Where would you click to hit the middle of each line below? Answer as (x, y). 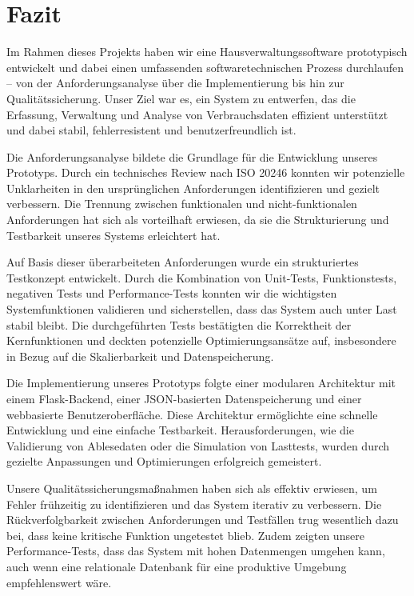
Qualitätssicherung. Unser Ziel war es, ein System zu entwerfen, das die (181, 98)
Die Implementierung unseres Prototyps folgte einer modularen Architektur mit (201, 383)
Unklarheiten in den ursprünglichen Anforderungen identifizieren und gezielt (193, 188)
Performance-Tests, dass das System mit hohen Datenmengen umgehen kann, (196, 551)
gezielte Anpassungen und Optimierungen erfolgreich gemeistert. (164, 461)
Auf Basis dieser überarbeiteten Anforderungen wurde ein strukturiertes (183, 262)
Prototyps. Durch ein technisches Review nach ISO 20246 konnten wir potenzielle (206, 172)
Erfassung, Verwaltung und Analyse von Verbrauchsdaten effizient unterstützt (197, 114)
